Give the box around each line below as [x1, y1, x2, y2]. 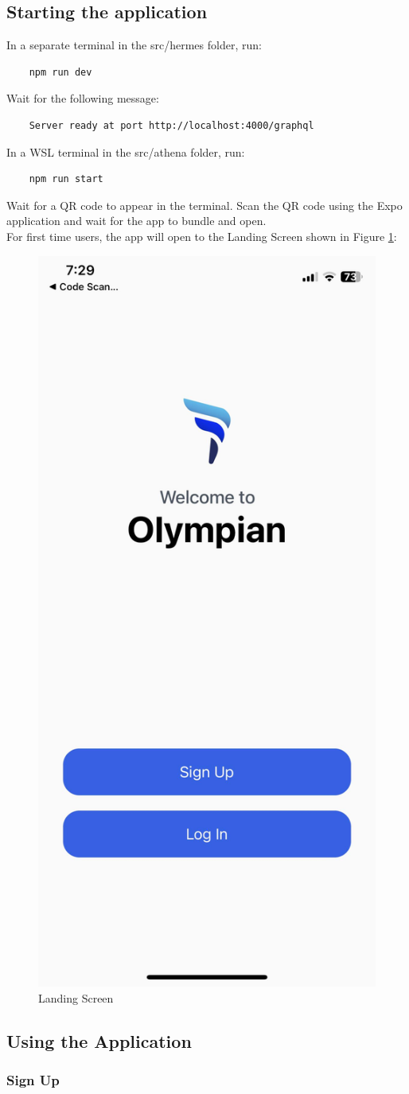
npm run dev [29, 66, 92, 78]
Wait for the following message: [6, 90, 159, 107]
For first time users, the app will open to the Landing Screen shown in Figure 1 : [6, 227, 397, 244]
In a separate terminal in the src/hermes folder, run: [6, 37, 262, 53]
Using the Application [6, 1028, 192, 1053]
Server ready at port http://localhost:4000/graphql [29, 119, 314, 131]
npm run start [29, 173, 103, 185]
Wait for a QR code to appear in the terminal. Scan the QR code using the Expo [6, 196, 403, 213]
